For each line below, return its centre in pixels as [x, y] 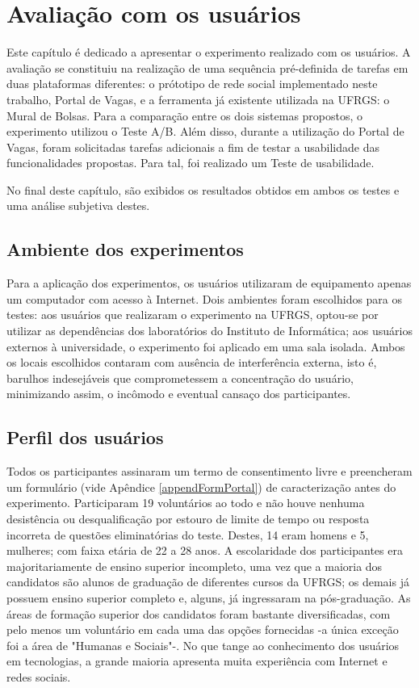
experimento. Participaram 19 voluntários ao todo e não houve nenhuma [186, 503]
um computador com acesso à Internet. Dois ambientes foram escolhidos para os [205, 298]
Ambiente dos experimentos [125, 249]
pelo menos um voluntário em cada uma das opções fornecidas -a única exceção [203, 629]
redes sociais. [39, 676]
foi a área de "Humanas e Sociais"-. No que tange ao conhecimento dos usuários [203, 645]
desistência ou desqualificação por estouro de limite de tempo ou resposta [188, 518]
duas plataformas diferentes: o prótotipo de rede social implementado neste [192, 84]
